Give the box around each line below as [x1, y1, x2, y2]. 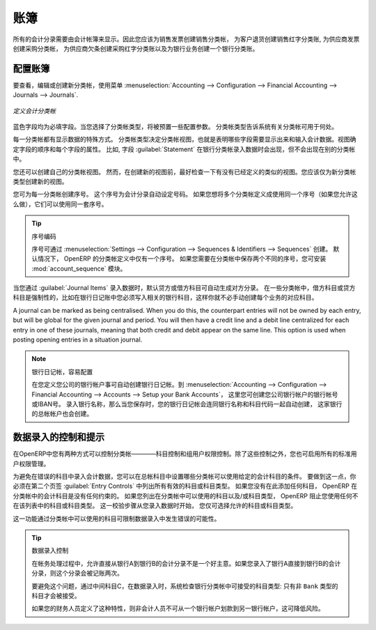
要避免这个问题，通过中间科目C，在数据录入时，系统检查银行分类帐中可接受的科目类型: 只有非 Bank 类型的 [31, 582, 338, 590]
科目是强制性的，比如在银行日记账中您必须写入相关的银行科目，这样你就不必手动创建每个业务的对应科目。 [13, 293, 318, 302]
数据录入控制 [31, 546, 69, 555]
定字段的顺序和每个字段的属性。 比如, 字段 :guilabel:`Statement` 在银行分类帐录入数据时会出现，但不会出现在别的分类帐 [13, 145, 355, 153]
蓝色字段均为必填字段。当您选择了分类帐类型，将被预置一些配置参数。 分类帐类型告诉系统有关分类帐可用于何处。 [13, 123, 338, 131]
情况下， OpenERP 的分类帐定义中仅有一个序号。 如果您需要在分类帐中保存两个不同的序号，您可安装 [37, 254, 327, 263]
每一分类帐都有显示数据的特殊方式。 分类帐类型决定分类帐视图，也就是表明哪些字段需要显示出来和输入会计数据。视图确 [13, 135, 357, 144]
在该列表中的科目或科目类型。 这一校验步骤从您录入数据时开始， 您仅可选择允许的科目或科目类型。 [13, 502, 297, 510]
